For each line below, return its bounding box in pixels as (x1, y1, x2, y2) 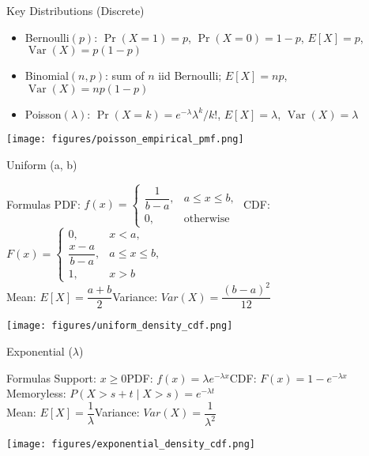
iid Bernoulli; (158, 67, 222, 84)
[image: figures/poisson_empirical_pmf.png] (6, 134, 244, 145)
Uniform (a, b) (6, 156, 77, 173)
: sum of (105, 67, 145, 84)
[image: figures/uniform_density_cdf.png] (6, 320, 233, 332)
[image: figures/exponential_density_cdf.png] (6, 439, 255, 450)
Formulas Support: (6, 369, 96, 386)
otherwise (183, 213, 230, 224)
